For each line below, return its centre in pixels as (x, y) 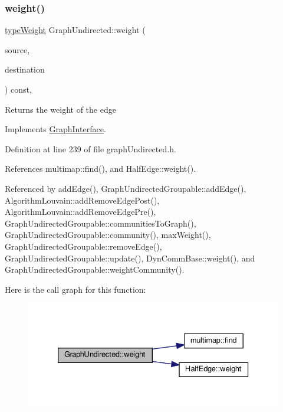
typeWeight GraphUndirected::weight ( (75, 30)
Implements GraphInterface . (55, 129)
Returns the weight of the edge (60, 109)
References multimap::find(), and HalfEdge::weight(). (101, 169)
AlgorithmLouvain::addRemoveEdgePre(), (80, 212)
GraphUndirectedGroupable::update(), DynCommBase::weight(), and (130, 258)
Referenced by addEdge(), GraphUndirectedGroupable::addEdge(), (126, 188)
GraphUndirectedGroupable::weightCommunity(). (95, 269)
